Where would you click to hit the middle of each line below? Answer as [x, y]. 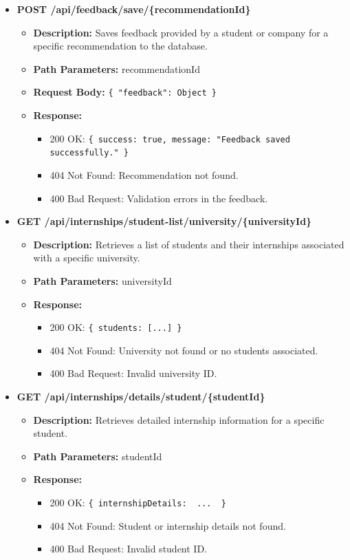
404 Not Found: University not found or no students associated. [184, 350]
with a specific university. [87, 258]
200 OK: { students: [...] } [116, 327]
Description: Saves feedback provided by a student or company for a [181, 32]
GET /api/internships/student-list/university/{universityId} [164, 221]
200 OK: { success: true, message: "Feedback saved [170, 138]
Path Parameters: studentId [98, 456]
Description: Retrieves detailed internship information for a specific [179, 419]
